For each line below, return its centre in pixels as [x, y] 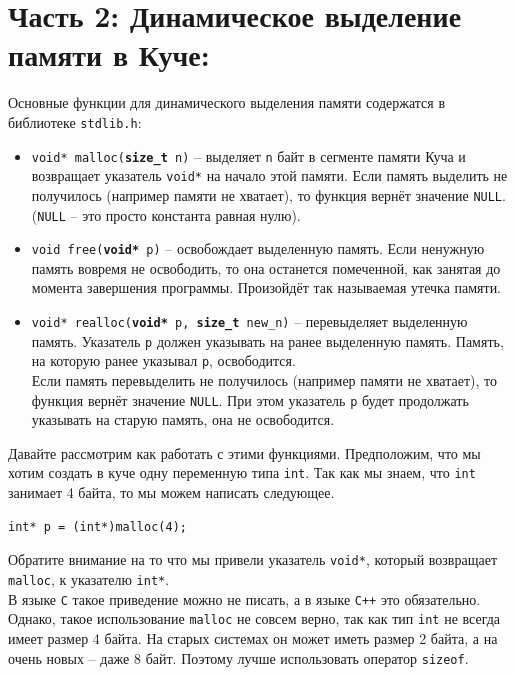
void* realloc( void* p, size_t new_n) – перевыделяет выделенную [249, 321]
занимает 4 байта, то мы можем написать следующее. [171, 492]
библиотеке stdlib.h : [75, 121]
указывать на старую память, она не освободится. [183, 419]
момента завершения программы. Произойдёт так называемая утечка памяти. [266, 287]
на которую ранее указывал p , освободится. [163, 360]
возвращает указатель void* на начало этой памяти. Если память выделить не [269, 175]
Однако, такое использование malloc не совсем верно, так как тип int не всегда [254, 618]
